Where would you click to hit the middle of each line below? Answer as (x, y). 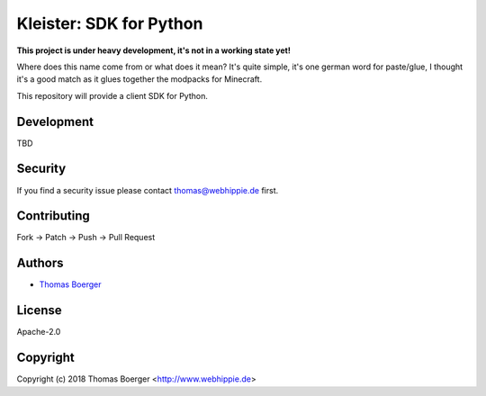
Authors (40, 263)
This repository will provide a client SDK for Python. (112, 95)
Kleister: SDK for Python (110, 23)
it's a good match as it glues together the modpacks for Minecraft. (139, 79)
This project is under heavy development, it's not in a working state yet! (154, 50)
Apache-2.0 (39, 332)
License (39, 310)
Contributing (53, 216)
